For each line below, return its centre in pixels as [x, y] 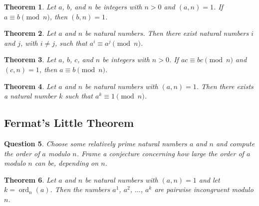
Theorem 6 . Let [30, 179]
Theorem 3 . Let [30, 59]
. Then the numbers [80, 189]
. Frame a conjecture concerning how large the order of [160, 153]
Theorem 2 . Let [30, 33]
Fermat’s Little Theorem [69, 123]
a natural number [30, 96]
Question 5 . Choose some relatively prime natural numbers [96, 143]
